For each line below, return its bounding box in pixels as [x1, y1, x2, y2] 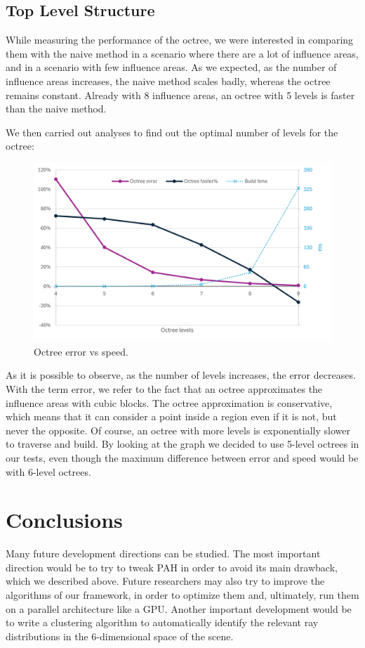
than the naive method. [6, 101, 107, 116]
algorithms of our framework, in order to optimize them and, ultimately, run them [6, 588, 359, 602]
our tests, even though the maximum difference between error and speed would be [6, 450, 359, 465]
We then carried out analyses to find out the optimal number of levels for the [6, 124, 338, 139]
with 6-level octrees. [6, 464, 91, 479]
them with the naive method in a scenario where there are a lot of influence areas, [6, 46, 359, 60]
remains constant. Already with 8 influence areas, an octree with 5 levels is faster [6, 87, 355, 102]
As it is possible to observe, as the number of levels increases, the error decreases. [6, 368, 356, 382]
